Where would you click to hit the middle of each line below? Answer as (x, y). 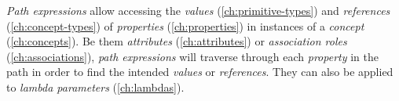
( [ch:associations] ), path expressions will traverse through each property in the (192, 56)
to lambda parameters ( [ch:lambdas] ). (95, 87)
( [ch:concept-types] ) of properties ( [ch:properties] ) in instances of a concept (185, 25)
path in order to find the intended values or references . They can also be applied (200, 72)
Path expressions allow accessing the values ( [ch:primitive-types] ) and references (198, 10)
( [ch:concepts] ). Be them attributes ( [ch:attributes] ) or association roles (177, 41)
